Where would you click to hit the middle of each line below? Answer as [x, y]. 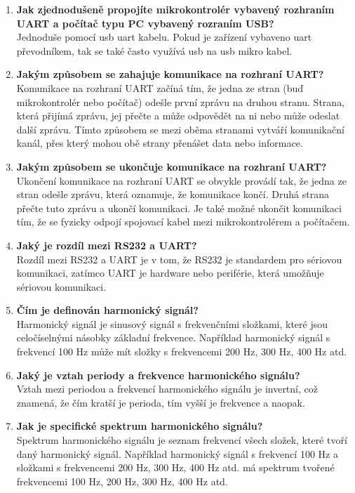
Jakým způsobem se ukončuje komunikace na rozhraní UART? [172, 166]
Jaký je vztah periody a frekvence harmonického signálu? [158, 375]
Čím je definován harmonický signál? [107, 310]
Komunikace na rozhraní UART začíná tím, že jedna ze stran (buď [160, 87]
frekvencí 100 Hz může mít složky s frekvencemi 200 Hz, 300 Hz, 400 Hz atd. [182, 351]
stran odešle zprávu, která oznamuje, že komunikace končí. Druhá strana [173, 194]
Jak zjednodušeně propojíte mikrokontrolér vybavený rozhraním [175, 9]
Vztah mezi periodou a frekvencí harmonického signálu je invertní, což [167, 389]
